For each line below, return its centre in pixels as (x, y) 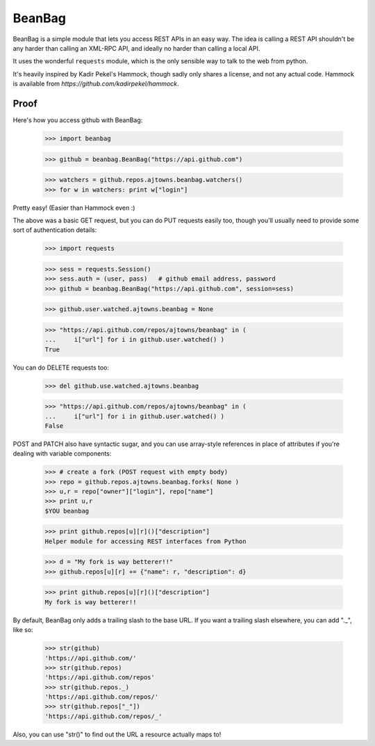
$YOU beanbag (67, 511)
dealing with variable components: (62, 454)
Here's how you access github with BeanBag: (78, 120)
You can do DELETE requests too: (61, 367)
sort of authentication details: (55, 230)
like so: (23, 630)
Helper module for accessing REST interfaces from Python (145, 541)
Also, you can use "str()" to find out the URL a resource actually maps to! (117, 734)
